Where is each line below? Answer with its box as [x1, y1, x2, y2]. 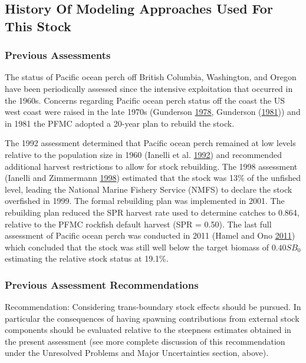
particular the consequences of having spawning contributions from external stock [5, 312, 300, 324]
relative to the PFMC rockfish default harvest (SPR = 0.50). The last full [5, 217, 272, 230]
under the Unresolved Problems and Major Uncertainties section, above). [5, 346, 269, 359]
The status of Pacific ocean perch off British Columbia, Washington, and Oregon [5, 71, 297, 83]
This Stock [5, 16, 71, 35]
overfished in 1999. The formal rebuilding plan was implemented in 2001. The [5, 194, 285, 207]
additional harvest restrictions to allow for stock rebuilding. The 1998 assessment [5, 160, 298, 172]
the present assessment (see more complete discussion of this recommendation [5, 335, 285, 347]
